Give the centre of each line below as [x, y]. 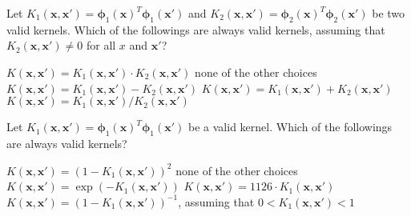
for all [101, 45]
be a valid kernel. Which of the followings [290, 127]
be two [389, 13]
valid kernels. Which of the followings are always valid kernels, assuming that [196, 29]
